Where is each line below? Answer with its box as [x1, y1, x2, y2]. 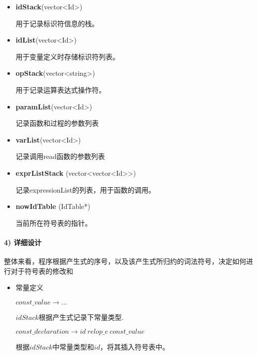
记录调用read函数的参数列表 [15, 151, 105, 161]
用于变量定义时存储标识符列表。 [15, 51, 120, 61]
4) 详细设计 [4, 237, 42, 247]
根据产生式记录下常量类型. [39, 311, 124, 322]
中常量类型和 [52, 342, 94, 352]
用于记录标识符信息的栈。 [15, 18, 99, 28]
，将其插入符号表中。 [100, 342, 170, 352]
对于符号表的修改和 [10, 265, 73, 276]
